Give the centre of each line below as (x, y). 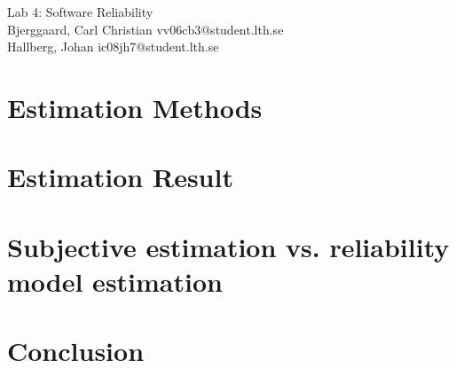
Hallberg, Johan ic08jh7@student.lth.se (113, 47)
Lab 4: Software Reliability (80, 12)
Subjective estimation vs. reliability (228, 246)
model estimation (115, 281)
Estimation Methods (135, 107)
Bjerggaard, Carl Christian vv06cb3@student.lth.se (145, 29)
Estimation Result (120, 177)
